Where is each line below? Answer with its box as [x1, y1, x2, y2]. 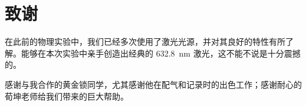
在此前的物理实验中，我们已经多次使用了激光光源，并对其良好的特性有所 [5, 35, 285, 48]
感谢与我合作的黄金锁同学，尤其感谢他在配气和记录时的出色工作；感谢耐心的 [5, 78, 302, 90]
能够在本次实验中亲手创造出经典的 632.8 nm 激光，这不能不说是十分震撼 [21, 47, 301, 59]
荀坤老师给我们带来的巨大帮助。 [5, 90, 129, 102]
